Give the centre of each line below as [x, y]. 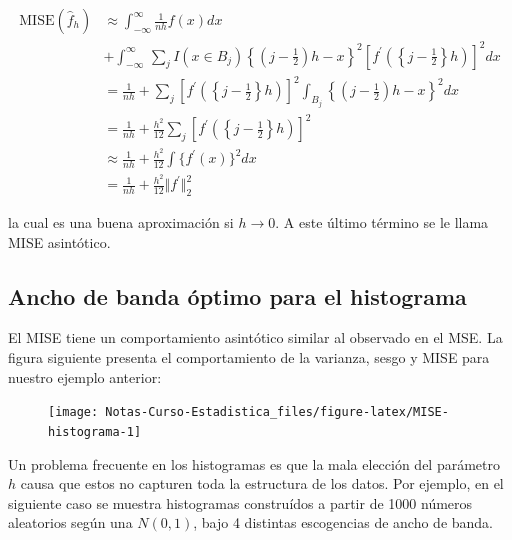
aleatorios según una [70, 522]
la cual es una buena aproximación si [121, 222]
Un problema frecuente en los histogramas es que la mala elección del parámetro [254, 463]
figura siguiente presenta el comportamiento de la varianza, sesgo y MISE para [249, 357]
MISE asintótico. [59, 241]
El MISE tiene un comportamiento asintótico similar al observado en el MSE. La [255, 337]
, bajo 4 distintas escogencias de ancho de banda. [343, 522]
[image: [73, 412]
